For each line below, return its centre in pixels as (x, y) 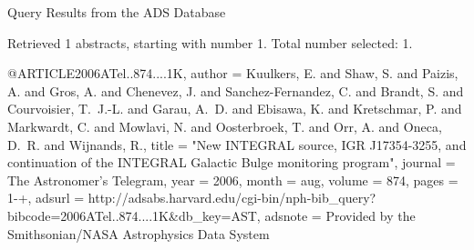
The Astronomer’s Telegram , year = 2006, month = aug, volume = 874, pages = (233, 180)
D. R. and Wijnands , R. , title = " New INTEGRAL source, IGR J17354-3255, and (237, 144)
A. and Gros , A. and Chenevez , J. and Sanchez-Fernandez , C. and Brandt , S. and (236, 90)
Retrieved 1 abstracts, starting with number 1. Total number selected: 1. (210, 42)
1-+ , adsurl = (46, 198)
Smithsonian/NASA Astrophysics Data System (139, 233)
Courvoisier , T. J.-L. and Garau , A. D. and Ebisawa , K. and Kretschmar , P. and (235, 109)
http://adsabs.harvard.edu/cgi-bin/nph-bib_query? (232, 198)
